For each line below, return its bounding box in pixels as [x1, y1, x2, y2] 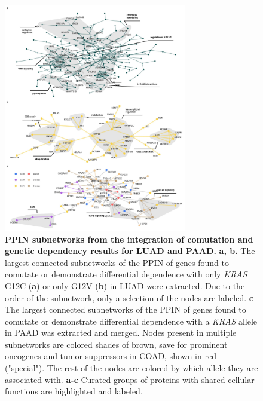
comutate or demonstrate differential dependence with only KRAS [5, 268, 247, 280]
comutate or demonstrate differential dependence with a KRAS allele [5, 314, 258, 327]
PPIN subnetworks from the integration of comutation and [5, 232, 253, 245]
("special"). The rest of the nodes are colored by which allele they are [5, 362, 258, 374]
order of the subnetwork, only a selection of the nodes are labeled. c [5, 291, 253, 304]
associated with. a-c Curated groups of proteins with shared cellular [5, 373, 255, 385]
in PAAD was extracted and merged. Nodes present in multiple [5, 326, 237, 339]
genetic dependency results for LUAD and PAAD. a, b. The [5, 244, 255, 257]
